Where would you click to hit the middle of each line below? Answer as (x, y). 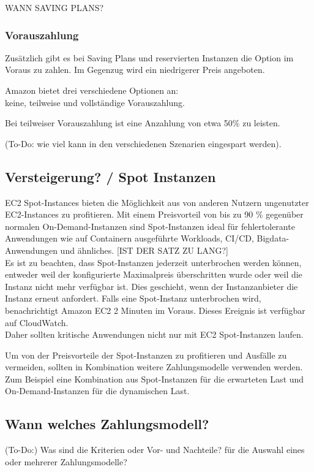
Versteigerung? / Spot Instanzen (110, 176)
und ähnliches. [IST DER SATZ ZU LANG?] (144, 250)
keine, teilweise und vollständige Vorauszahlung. (95, 102)
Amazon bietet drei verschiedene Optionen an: (92, 90)
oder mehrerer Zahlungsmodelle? (66, 461)
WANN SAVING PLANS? (54, 7)
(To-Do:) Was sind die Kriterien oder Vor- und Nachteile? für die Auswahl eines (155, 450)
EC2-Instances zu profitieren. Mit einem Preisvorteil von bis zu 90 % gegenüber (154, 214)
